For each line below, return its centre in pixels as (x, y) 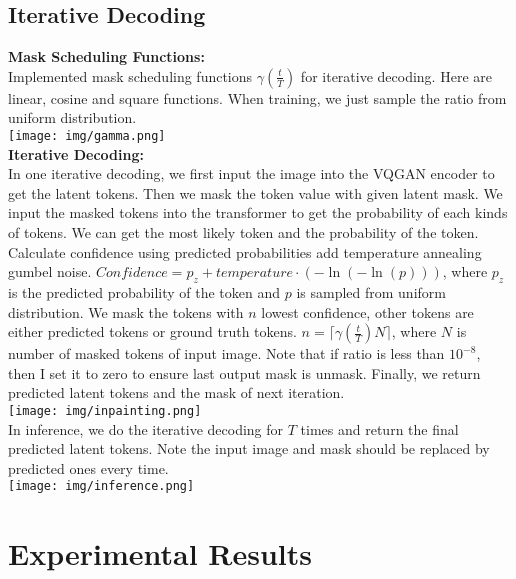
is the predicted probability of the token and (144, 292)
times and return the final (379, 428)
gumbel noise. (50, 271)
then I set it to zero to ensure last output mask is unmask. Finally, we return (244, 372)
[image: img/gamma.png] (87, 135)
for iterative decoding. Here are (396, 75)
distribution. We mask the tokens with (126, 311)
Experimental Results (160, 553)
